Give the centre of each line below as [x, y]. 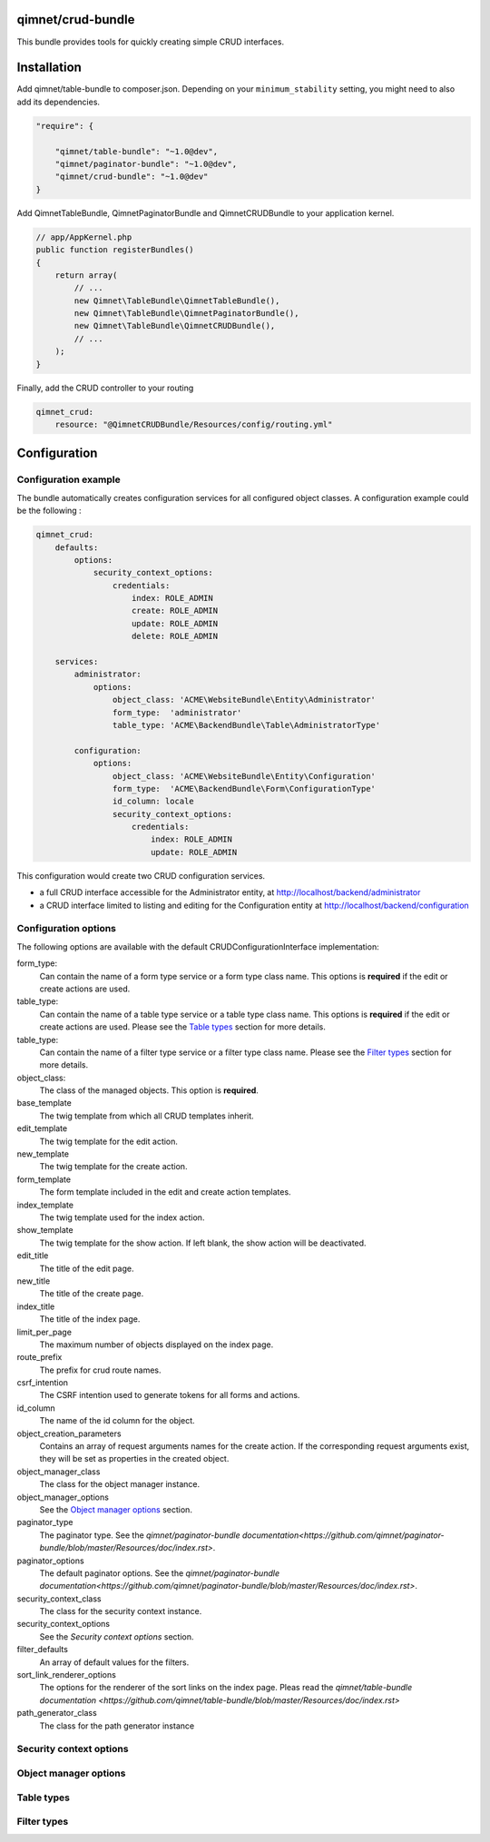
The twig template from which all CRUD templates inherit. [147, 1116]
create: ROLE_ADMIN [175, 611]
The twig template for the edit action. [109, 1141]
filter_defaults [42, 1650]
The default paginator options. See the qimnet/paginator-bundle [160, 1573]
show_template [45, 1230]
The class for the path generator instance [117, 1726]
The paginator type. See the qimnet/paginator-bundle [140, 1535]
